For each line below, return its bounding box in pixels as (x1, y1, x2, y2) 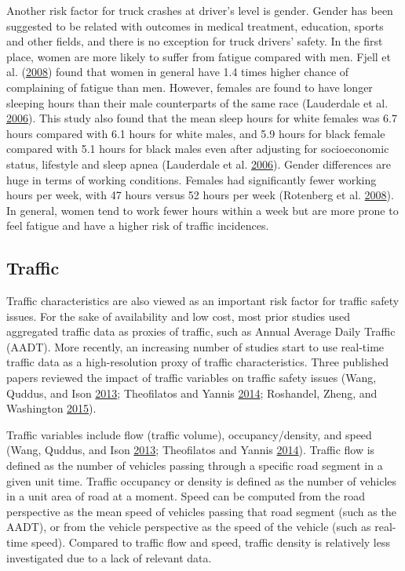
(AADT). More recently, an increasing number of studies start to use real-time (6, 338, 385, 355)
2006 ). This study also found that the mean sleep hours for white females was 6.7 (6, 110, 397, 126)
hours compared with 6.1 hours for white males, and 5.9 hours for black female (6, 125, 385, 141)
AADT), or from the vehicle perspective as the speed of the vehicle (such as (6, 518, 371, 535)
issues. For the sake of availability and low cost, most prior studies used (6, 307, 351, 324)
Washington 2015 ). (6, 400, 97, 416)
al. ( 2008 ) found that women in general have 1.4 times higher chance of (6, 64, 349, 80)
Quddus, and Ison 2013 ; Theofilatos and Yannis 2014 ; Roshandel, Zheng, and (6, 384, 378, 401)
